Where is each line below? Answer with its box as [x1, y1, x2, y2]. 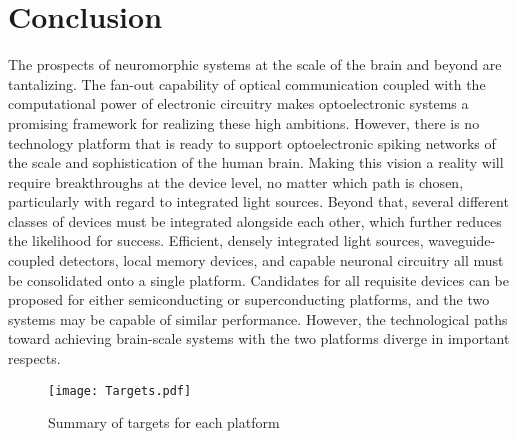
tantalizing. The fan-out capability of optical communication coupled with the [8, 73, 486, 94]
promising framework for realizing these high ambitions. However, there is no [8, 112, 480, 133]
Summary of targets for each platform [48, 412, 280, 433]
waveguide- [428, 230, 496, 251]
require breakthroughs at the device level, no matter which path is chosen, [8, 171, 464, 192]
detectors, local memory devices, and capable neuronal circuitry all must [59, 250, 504, 271]
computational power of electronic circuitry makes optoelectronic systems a [8, 93, 469, 114]
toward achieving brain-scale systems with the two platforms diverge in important [8, 328, 510, 349]
